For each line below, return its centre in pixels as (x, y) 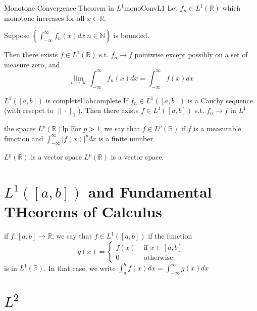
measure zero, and (32, 64)
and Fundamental (150, 192)
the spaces (20, 128)
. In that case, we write (80, 268)
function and (24, 138)
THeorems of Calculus (83, 211)
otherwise (158, 258)
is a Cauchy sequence (220, 100)
